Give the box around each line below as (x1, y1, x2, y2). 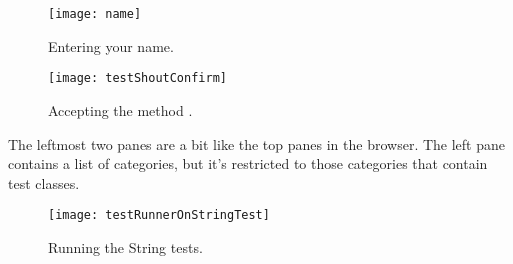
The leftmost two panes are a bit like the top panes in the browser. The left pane (8, 133, 505, 154)
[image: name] (48, 7, 142, 21)
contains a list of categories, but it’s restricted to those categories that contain (8, 153, 488, 174)
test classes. (8, 172, 80, 193)
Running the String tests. (48, 236, 203, 257)
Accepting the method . (48, 99, 193, 120)
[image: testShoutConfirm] (48, 71, 227, 86)
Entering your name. (48, 35, 174, 56)
